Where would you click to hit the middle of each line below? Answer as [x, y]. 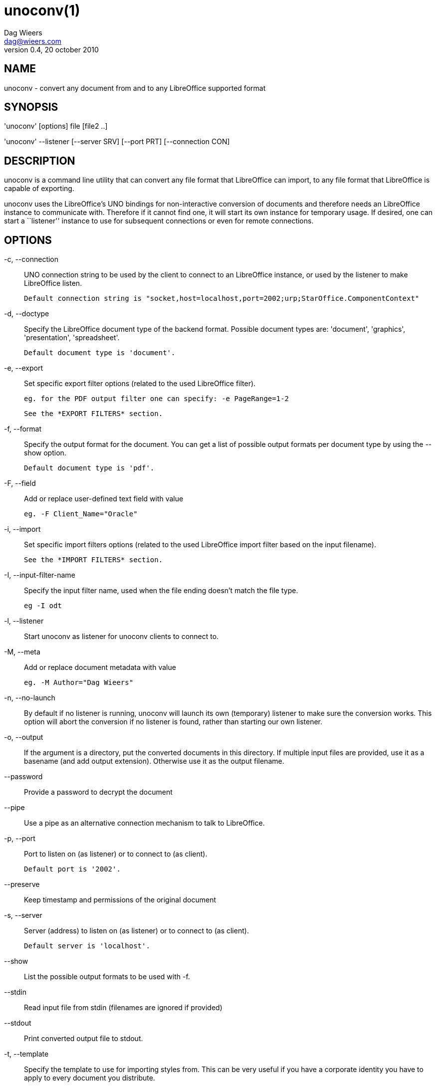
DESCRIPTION [40, 161]
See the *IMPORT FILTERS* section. [94, 560]
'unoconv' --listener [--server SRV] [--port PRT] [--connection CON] [117, 142]
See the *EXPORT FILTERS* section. [94, 414]
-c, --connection [31, 259]
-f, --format [23, 429]
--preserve [22, 884]
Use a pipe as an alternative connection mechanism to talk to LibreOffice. [144, 823]
